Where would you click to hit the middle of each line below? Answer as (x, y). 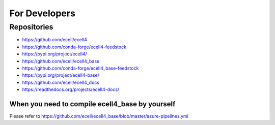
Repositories (31, 27)
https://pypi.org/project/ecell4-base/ (61, 75)
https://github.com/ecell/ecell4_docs (61, 82)
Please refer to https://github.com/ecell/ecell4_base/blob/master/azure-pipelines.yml (99, 116)
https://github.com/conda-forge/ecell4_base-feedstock (80, 68)
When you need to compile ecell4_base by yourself (92, 104)
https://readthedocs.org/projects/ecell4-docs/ (71, 89)
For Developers (43, 13)
